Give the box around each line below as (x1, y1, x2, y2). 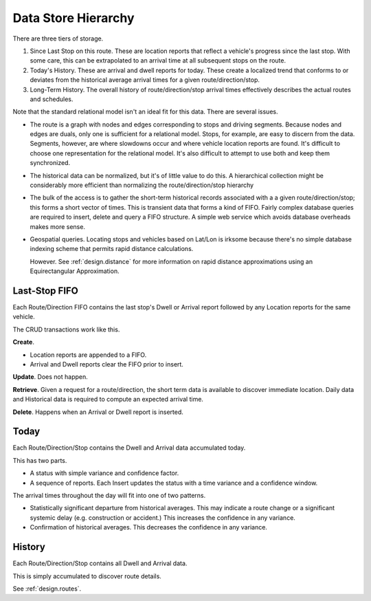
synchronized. (30, 159, 71, 167)
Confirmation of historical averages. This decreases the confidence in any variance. (30, 523, 268, 532)
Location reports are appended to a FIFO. (30, 351, 147, 359)
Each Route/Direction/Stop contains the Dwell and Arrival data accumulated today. (12, 444, 246, 452)
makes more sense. (30, 222, 86, 230)
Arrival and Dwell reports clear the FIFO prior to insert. (30, 360, 183, 368)
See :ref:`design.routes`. (12, 584, 82, 593)
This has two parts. (12, 456, 67, 464)
